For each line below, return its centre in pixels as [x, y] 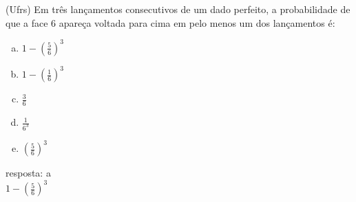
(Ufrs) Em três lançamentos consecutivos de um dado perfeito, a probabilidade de [178, 9]
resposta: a [28, 173]
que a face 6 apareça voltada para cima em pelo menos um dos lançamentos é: [170, 22]
